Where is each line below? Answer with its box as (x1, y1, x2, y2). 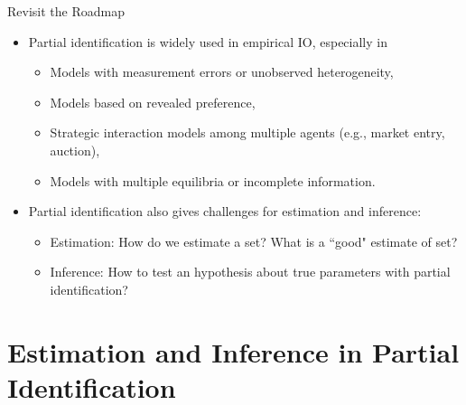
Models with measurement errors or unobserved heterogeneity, (50, 62, 394, 81)
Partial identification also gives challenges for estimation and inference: (28, 202, 422, 221)
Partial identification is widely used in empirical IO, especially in (28, 32, 387, 51)
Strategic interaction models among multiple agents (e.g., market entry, (50, 123, 445, 142)
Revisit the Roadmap (7, 2, 125, 20)
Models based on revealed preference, (50, 92, 256, 111)
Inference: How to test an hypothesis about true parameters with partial (50, 262, 451, 281)
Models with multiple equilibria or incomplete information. (50, 171, 376, 190)
